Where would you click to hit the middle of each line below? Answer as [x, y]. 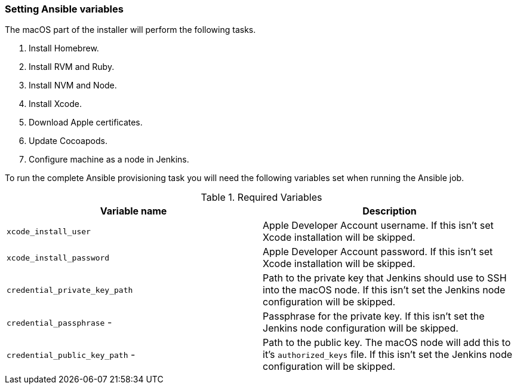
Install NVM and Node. [73, 85]
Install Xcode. [55, 104]
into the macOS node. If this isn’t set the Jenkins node [384, 290]
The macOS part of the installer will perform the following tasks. [130, 30]
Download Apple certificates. [86, 122]
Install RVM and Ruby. [72, 67]
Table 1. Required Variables [261, 197]
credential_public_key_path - [71, 355]
